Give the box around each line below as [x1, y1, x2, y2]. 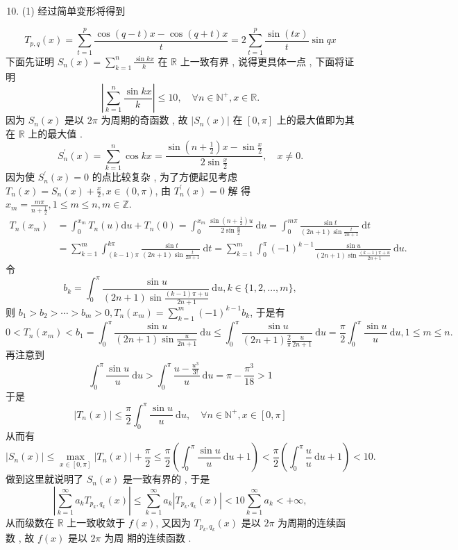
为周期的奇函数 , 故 [101, 112, 188, 127]
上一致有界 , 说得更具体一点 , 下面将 [180, 53, 345, 68]
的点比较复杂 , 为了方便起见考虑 [92, 169, 237, 184]
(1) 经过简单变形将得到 [22, 3, 126, 17]
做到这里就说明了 [6, 472, 83, 486]
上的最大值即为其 [276, 112, 355, 127]
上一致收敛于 [67, 515, 126, 529]
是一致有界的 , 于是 [123, 472, 210, 486]
